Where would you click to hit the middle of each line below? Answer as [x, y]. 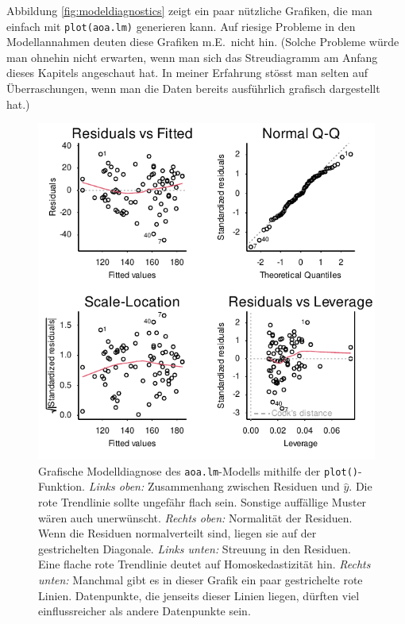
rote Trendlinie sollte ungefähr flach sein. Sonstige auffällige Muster [202, 502]
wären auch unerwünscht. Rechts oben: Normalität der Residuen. [195, 517]
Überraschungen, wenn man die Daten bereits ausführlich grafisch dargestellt [193, 89]
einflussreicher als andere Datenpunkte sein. [145, 611]
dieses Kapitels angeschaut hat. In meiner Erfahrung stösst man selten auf [187, 73]
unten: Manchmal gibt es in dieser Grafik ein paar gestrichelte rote [201, 580]
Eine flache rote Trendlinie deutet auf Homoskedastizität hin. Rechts [204, 564]
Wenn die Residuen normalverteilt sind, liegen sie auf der [177, 533]
